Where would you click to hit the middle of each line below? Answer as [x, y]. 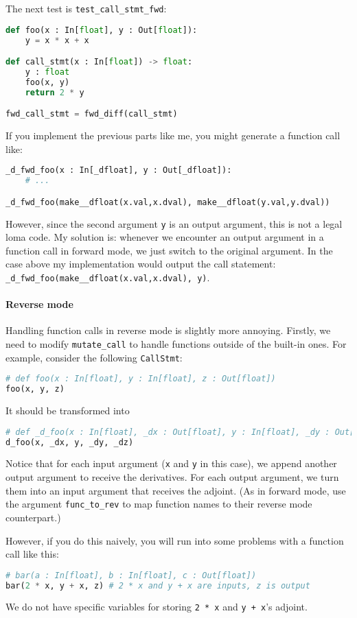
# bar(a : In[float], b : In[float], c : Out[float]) [131, 575]
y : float [47, 72]
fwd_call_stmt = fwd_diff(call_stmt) [92, 114]
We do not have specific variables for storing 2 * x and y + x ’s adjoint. [157, 607]
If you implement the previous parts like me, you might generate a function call [173, 135]
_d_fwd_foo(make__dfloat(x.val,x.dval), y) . [108, 277]
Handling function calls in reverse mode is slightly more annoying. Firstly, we [168, 330]
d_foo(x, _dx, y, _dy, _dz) [70, 442]
